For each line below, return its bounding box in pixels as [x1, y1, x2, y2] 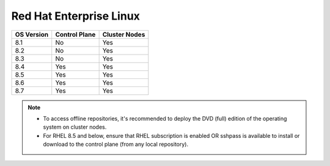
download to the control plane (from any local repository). [43, 141, 189, 148]
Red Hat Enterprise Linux [11, 9, 141, 23]
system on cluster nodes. [43, 123, 107, 131]
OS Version [15, 30, 49, 39]
